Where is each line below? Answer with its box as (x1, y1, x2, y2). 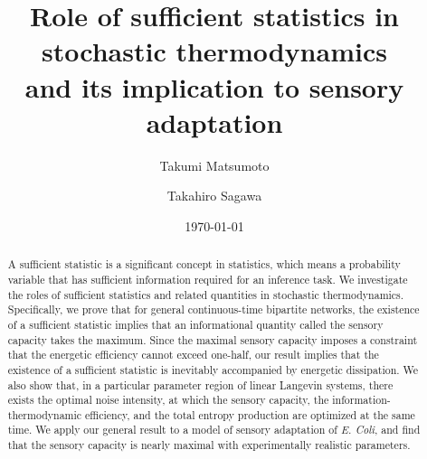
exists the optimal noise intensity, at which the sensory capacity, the (7, 392, 329, 407)
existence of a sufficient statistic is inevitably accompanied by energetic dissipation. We (7, 361, 419, 377)
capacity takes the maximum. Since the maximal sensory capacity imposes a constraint (7, 332, 418, 347)
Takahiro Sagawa (166, 186, 262, 205)
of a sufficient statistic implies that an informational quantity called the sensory (7, 316, 384, 332)
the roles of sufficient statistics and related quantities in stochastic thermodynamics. (7, 286, 404, 302)
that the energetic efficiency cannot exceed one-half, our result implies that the (7, 347, 379, 362)
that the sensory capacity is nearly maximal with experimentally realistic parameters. (7, 437, 411, 453)
